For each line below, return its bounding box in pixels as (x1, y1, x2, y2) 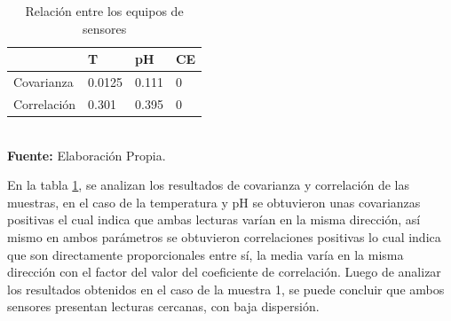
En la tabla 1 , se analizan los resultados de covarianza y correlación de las (7, 176, 409, 194)
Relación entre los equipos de (25, 2, 184, 20)
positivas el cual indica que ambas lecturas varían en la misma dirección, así (7, 210, 421, 229)
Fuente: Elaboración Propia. (7, 145, 166, 164)
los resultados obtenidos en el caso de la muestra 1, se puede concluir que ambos (7, 279, 445, 298)
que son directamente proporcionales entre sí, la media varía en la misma (7, 245, 404, 263)
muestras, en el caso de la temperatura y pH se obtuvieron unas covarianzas (7, 192, 421, 211)
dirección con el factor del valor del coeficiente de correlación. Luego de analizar (7, 262, 441, 281)
